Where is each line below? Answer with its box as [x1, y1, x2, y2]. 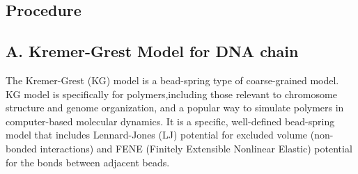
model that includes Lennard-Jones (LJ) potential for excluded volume [6, 127, 308, 142]
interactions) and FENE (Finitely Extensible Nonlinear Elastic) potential [40, 141, 352, 155]
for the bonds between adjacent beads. [6, 155, 170, 169]
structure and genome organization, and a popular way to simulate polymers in [6, 100, 344, 115]
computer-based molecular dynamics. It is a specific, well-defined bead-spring [6, 113, 335, 128]
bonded [6, 141, 37, 155]
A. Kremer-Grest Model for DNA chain [6, 40, 299, 62]
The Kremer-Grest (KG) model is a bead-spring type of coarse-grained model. [6, 72, 339, 87]
